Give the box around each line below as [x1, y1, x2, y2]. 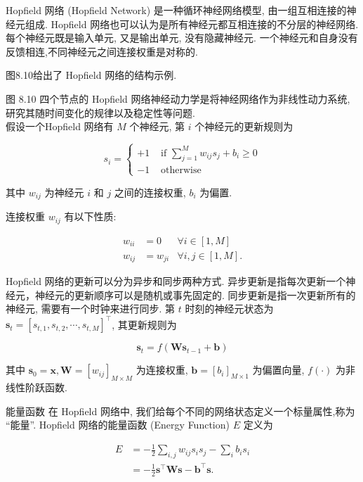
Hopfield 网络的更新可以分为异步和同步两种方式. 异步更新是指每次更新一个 [6, 274, 346, 288]
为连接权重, [136, 362, 188, 377]
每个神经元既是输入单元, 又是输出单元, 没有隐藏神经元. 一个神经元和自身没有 [6, 30, 358, 45]
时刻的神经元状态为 [185, 301, 274, 316]
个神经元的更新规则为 [194, 119, 293, 134]
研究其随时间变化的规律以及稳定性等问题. [6, 105, 195, 120]
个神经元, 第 [129, 119, 185, 134]
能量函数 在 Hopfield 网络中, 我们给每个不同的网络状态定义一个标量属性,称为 [6, 403, 355, 418]
